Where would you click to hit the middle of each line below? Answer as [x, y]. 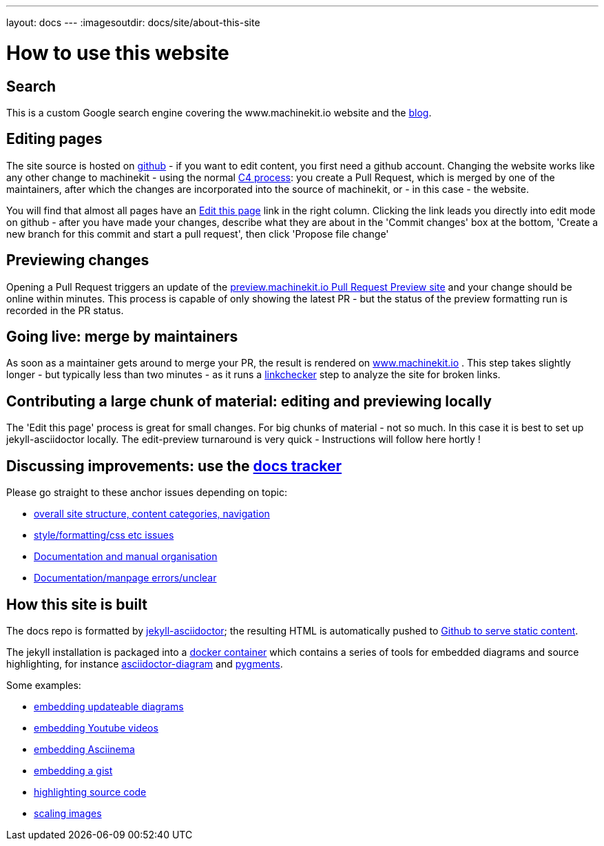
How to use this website [118, 53]
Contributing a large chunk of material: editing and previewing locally [249, 401]
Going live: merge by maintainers [122, 337]
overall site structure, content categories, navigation [152, 514]
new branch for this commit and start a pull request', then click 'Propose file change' [198, 234]
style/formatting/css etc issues [104, 535]
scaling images [68, 813]
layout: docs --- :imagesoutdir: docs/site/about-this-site [133, 22]
